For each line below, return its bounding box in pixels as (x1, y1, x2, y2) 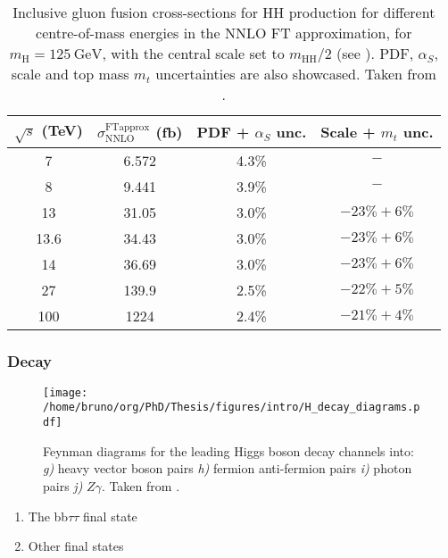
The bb (28, 506, 69, 525)
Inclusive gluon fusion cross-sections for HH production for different (12, 2, 436, 22)
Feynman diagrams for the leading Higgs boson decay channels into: (43, 441, 414, 460)
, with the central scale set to (102, 43, 285, 63)
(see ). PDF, (336, 43, 414, 63)
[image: (43, 386, 88, 399)
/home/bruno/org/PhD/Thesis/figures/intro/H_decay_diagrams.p (43, 401, 420, 414)
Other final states (28, 537, 124, 555)
